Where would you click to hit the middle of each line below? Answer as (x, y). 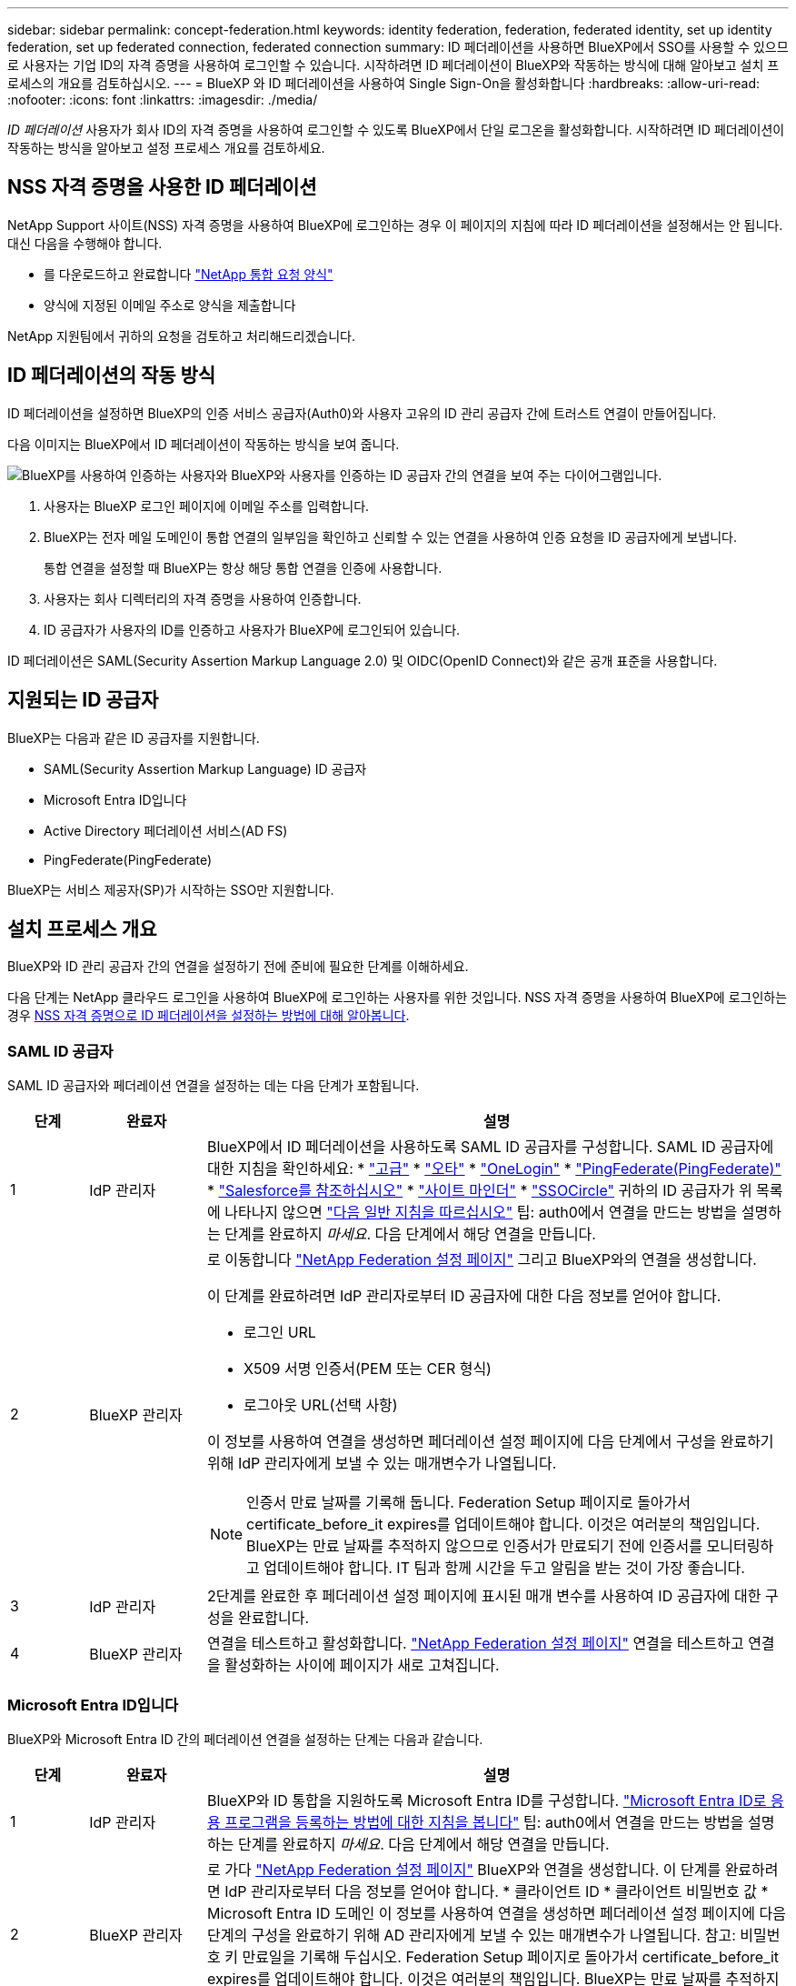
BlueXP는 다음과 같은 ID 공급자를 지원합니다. (134, 737)
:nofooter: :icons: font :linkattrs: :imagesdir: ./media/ (163, 100)
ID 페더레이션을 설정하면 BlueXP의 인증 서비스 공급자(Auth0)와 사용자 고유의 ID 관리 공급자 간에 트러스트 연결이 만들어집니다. (362, 413)
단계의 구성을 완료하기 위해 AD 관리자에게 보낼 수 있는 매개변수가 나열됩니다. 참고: (471, 1935)
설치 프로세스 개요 (82, 928)
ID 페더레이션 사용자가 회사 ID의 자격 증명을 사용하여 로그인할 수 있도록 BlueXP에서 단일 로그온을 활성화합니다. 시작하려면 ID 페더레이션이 (396, 130)
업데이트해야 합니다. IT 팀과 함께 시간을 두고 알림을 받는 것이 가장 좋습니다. (504, 1568)
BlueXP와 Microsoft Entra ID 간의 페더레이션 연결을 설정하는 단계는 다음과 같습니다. (245, 1739)
